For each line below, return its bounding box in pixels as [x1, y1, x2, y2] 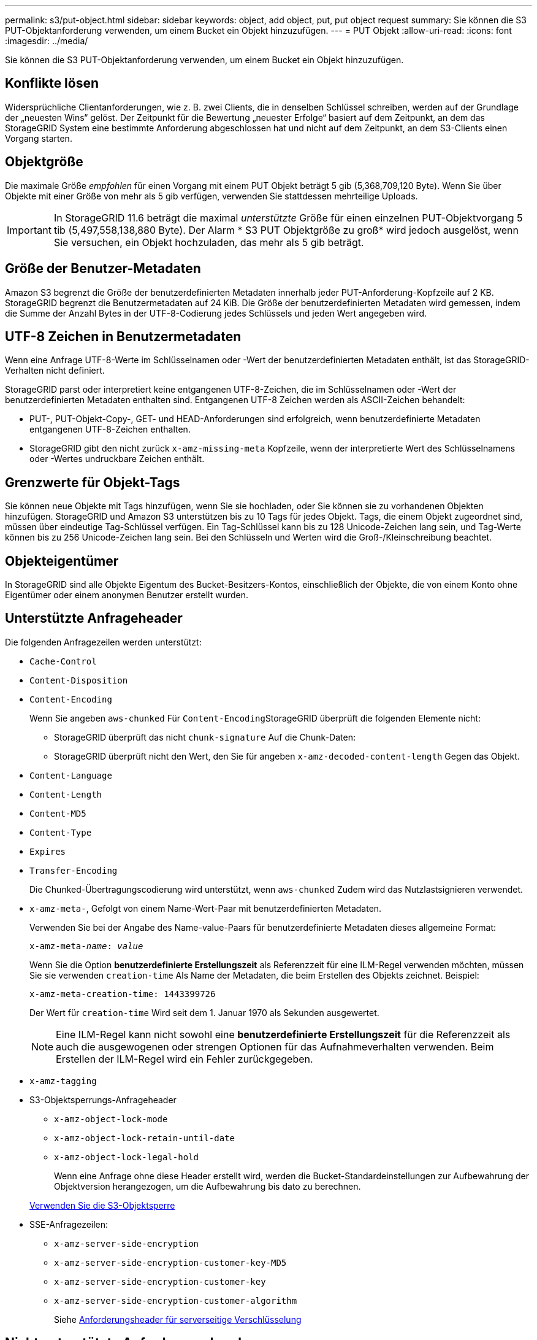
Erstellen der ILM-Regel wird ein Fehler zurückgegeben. [56, 1052, 313, 1065]
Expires [29, 846, 66, 857]
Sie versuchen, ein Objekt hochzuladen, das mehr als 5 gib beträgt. [53, 236, 364, 248]
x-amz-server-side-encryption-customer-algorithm [54, 1295, 297, 1306]
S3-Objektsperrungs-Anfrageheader [29, 1094, 177, 1105]
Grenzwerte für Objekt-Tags [5, 474, 180, 490]
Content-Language [29, 770, 112, 780]
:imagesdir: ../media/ [5, 36, 88, 46]
